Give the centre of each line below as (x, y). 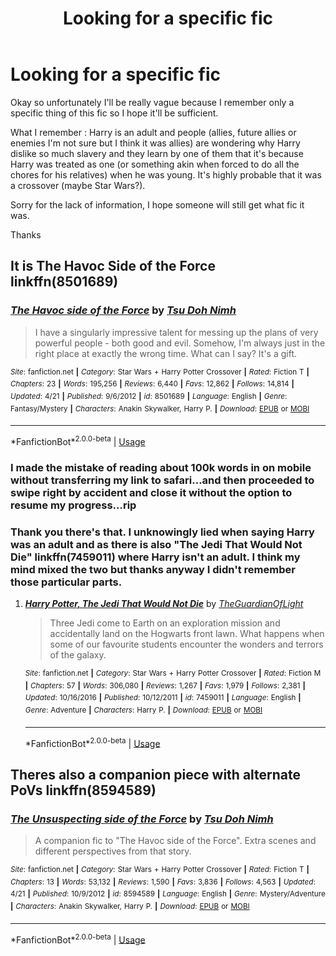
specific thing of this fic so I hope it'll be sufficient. (114, 113)
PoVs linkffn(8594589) (83, 790)
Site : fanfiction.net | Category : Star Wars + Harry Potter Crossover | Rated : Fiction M (173, 673)
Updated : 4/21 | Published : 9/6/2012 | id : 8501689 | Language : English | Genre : (149, 396)
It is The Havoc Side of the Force (113, 266)
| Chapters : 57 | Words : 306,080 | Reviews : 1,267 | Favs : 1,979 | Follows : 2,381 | (165, 685)
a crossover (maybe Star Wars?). (78, 185)
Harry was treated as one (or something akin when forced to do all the (155, 164)
